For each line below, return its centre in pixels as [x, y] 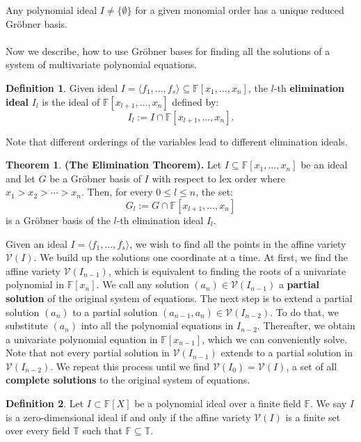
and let [21, 178]
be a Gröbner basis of [95, 178]
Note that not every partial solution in [88, 353]
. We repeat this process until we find [130, 366]
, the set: [214, 192]
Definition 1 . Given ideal [62, 87]
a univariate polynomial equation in [82, 339]
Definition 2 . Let [45, 403]
